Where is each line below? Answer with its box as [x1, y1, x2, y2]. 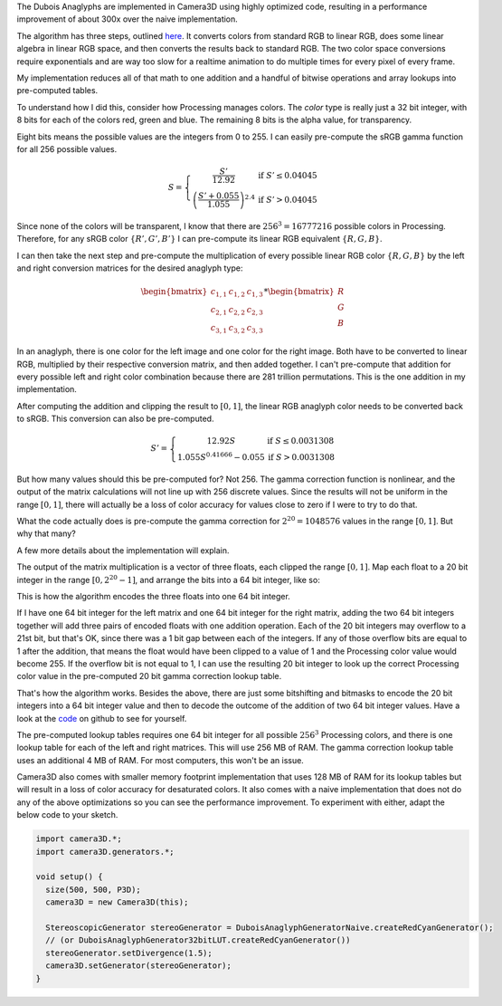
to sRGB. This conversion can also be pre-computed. [16, 413, 214, 425]
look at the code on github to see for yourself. [16, 713, 187, 723]
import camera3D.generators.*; [35, 847, 175, 857]
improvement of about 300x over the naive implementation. [16, 14, 239, 24]
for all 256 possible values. [16, 143, 118, 154]
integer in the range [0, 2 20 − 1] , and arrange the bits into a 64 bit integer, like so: [16, 573, 320, 585]
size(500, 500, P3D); [45, 884, 142, 895]
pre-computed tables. [16, 85, 99, 96]
